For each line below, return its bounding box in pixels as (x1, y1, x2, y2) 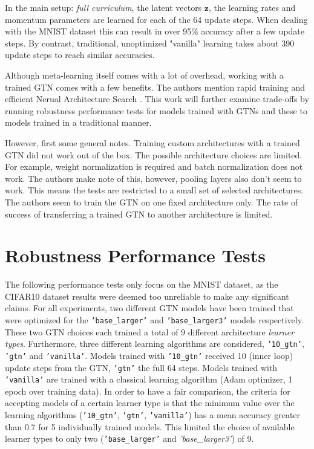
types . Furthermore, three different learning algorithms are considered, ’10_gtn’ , (5, 337, 304, 350)
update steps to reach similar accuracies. (5, 48, 155, 61)
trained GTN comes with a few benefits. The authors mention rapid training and (5, 80, 305, 93)
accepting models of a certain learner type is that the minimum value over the (5, 396, 295, 409)
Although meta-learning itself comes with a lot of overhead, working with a (5, 68, 284, 81)
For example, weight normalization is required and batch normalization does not (5, 160, 303, 173)
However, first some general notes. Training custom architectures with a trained (5, 136, 300, 149)
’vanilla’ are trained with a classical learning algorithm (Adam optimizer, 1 (5, 373, 293, 386)
